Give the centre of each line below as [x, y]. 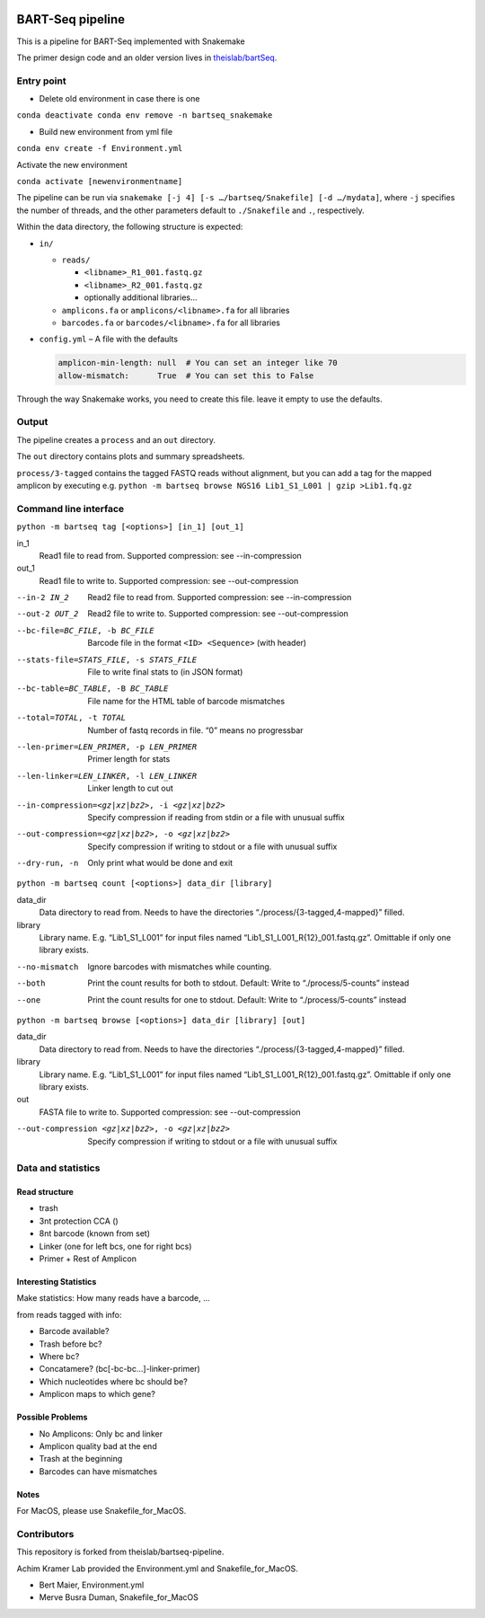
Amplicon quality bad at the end [98, 1446]
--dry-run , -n [48, 863]
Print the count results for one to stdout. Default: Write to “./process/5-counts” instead [247, 999]
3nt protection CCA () [79, 1221]
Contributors [45, 1534]
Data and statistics [58, 1168]
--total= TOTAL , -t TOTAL [71, 718]
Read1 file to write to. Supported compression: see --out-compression [169, 580]
